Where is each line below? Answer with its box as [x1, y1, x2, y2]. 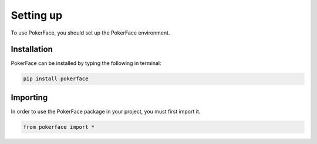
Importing [11, 92, 48, 102]
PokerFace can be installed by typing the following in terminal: [11, 60, 161, 67]
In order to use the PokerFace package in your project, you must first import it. [11, 108, 201, 115]
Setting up [11, 9, 63, 22]
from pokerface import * [23, 124, 95, 130]
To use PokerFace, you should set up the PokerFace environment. [11, 29, 170, 36]
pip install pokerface [23, 76, 89, 82]
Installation [11, 44, 53, 54]
